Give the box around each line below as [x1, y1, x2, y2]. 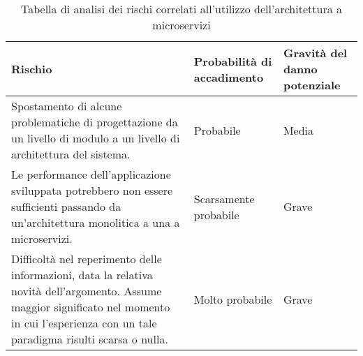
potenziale [283, 77, 341, 93]
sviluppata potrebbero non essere [11, 182, 173, 198]
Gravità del [283, 45, 348, 61]
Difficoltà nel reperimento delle [11, 251, 162, 267]
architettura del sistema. [11, 146, 131, 162]
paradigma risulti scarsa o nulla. [11, 331, 168, 347]
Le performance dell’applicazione [11, 166, 171, 182]
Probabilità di [193, 52, 272, 69]
